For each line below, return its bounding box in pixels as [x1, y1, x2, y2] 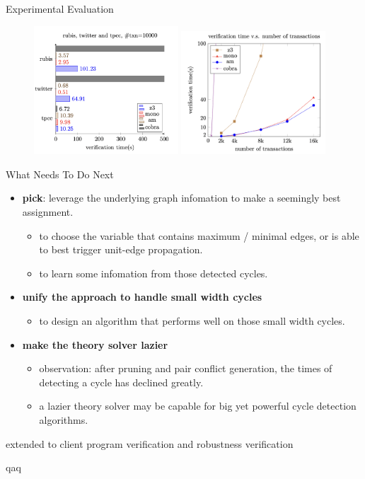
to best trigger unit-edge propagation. [39, 242, 203, 257]
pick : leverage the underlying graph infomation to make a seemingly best [22, 190, 341, 205]
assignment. [22, 204, 74, 219]
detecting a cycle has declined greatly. [39, 374, 204, 389]
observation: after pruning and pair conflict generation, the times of [39, 361, 332, 376]
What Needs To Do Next [6, 166, 114, 181]
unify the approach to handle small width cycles [22, 289, 262, 304]
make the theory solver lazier [22, 337, 168, 352]
